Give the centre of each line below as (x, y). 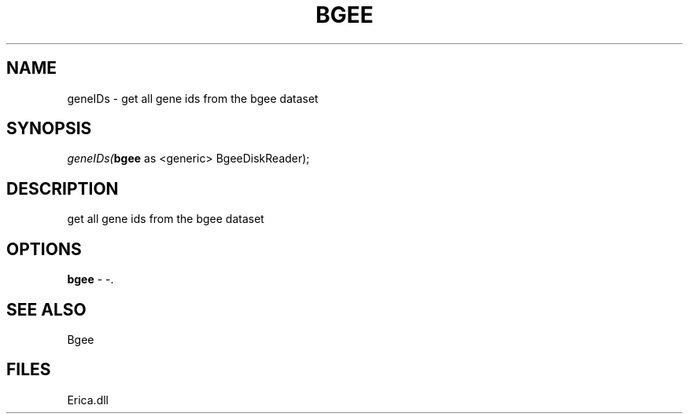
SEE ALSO (46, 309)
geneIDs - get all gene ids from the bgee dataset (193, 98)
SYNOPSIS (49, 129)
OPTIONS (44, 249)
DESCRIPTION (63, 188)
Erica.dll (88, 400)
